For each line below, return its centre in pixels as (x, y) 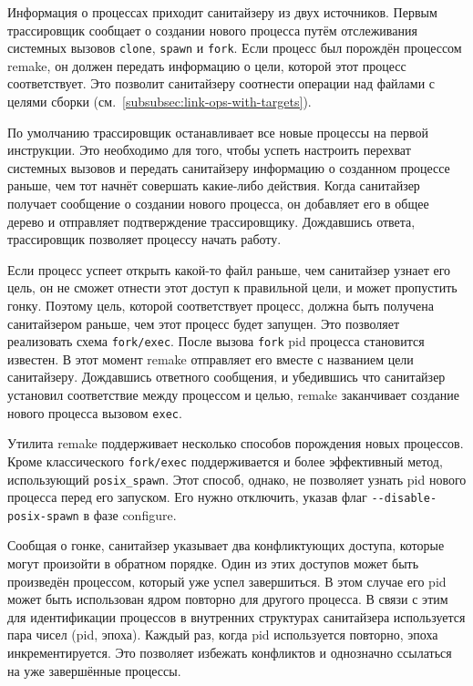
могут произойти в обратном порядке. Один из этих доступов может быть (213, 563)
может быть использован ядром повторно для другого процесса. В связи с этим (228, 599)
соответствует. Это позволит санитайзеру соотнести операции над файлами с (221, 83)
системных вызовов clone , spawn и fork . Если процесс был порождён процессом (235, 48)
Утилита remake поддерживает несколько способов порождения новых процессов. (236, 443)
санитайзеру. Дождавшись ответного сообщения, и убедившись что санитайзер (226, 377)
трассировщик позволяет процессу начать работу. (144, 239)
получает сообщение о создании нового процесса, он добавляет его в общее (218, 203)
